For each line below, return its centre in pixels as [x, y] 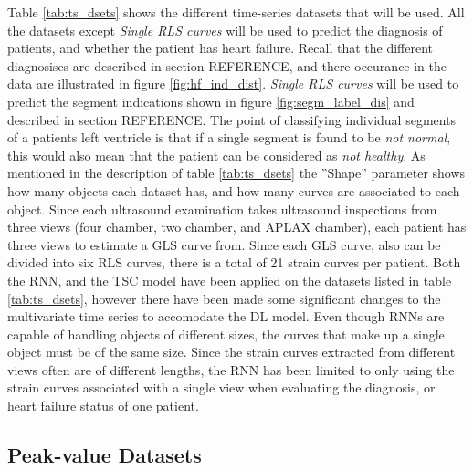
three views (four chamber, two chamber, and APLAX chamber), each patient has [237, 227]
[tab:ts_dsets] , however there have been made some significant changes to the [224, 298]
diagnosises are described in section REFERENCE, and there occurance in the [227, 65]
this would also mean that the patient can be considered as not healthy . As [216, 155]
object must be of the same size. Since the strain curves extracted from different [231, 352]
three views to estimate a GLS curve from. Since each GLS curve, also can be [224, 244]
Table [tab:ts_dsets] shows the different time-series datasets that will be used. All [236, 12]
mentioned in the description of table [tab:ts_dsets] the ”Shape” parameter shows [236, 173]
